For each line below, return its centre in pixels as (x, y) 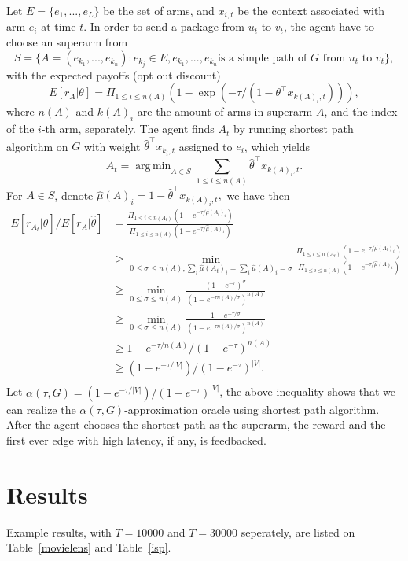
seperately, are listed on (298, 531)
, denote (74, 195)
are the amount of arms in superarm (225, 111)
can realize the (41, 409)
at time (59, 26)
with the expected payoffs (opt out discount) (114, 74)
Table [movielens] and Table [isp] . (89, 547)
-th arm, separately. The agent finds (128, 129)
